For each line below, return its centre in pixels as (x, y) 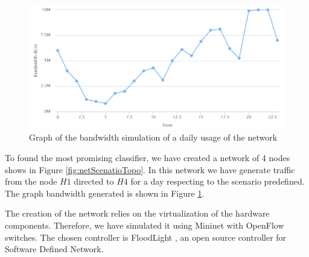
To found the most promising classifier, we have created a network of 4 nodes (148, 157)
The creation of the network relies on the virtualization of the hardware (137, 213)
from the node (31, 181)
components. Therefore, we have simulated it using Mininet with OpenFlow (145, 225)
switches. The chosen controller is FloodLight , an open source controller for (146, 237)
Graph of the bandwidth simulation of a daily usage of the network (153, 137)
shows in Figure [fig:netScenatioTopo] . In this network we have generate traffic (150, 169)
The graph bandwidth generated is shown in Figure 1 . (105, 193)
